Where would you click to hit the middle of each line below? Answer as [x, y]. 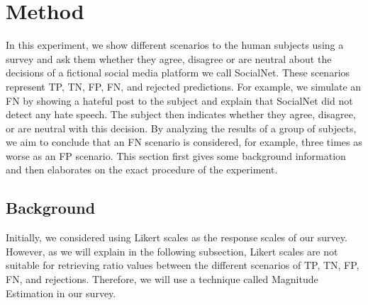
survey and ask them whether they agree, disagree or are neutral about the [169, 58]
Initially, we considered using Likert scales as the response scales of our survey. [177, 237]
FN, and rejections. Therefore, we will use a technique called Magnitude [162, 279]
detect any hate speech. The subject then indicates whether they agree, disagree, [181, 114]
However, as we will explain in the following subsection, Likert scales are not [172, 251]
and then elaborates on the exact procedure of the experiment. [142, 169]
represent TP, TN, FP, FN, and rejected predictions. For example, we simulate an [184, 86]
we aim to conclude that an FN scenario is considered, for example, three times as [184, 142]
